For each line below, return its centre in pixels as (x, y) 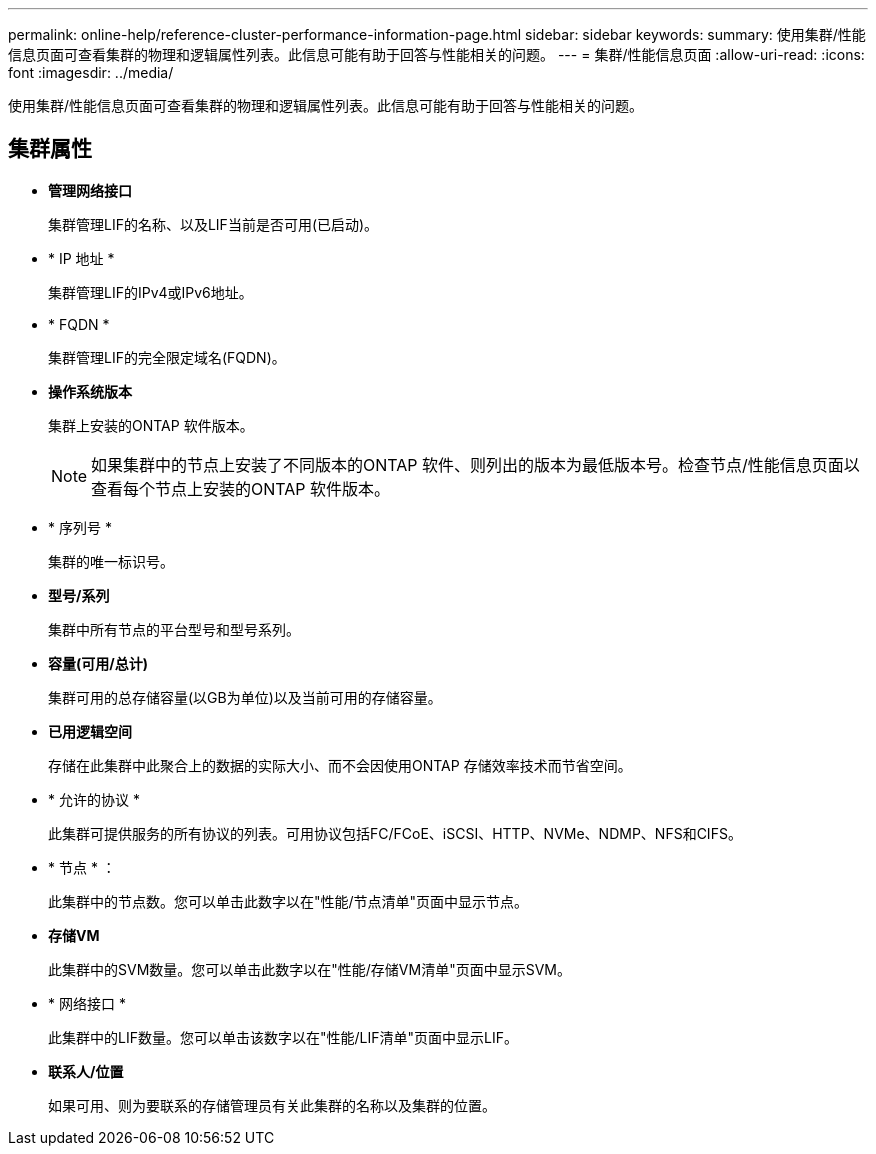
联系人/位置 (86, 1071)
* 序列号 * (80, 527)
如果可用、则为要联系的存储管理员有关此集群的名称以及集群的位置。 (272, 1105)
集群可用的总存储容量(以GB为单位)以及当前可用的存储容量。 (245, 697)
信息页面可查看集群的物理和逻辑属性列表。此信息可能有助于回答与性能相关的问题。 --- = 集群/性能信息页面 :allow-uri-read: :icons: (436, 54)
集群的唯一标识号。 (111, 561)
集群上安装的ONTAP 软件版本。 (151, 425)
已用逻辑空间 (90, 731)
